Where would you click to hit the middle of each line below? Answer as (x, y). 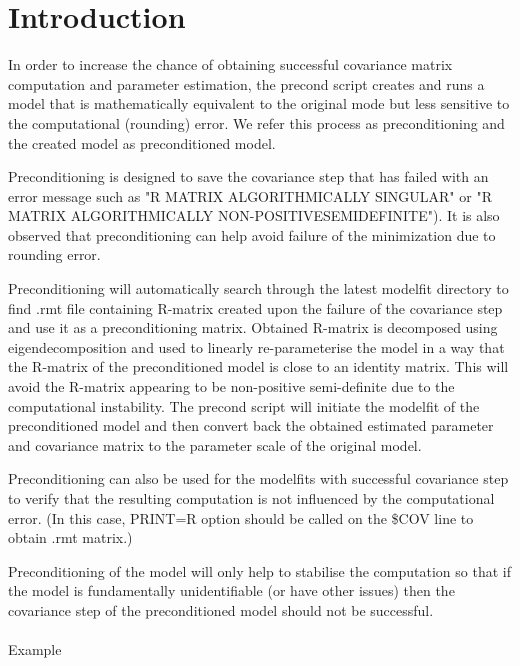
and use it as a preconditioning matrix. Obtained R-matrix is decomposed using (253, 327)
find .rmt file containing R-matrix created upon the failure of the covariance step (255, 307)
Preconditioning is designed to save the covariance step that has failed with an (248, 176)
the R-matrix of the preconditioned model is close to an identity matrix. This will (258, 366)
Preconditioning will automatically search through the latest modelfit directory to (258, 288)
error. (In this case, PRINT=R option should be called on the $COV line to (241, 517)
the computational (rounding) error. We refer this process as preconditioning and (256, 122)
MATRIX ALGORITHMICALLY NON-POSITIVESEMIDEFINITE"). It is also (254, 215)
